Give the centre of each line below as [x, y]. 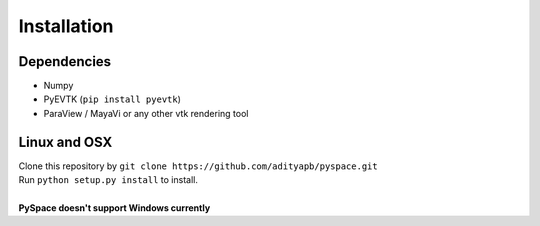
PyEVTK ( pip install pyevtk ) [112, 99]
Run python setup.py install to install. [108, 180]
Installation [66, 26]
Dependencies [65, 61]
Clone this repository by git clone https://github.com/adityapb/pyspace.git [198, 166]
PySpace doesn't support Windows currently [114, 207]
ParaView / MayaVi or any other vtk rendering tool [146, 113]
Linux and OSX [65, 141]
